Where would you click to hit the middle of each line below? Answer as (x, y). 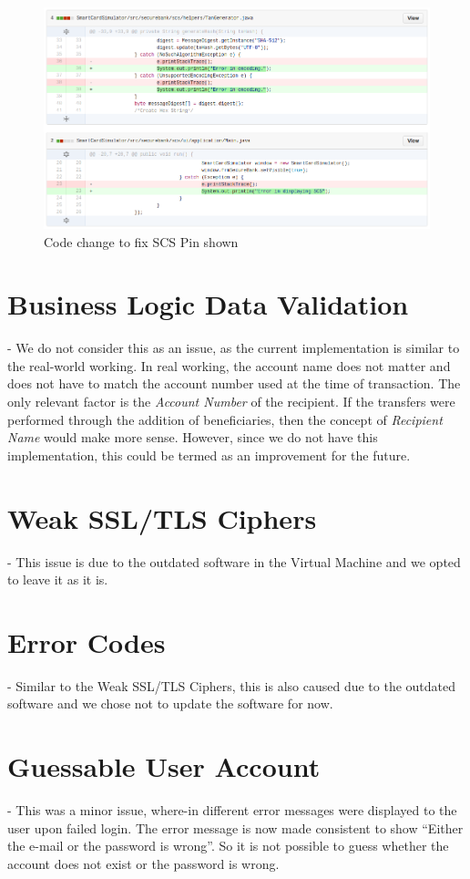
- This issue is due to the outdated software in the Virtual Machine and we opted (234, 561)
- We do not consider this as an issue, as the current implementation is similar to (234, 348)
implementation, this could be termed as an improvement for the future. (209, 455)
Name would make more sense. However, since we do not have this (193, 437)
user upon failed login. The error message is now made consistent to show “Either (235, 827)
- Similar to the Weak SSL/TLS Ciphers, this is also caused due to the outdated (232, 685)
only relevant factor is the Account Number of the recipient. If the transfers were (231, 402)
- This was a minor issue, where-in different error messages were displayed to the (232, 810)
